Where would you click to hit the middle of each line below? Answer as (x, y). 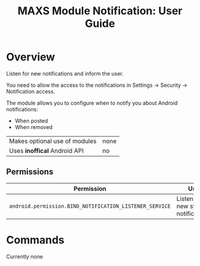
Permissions (30, 172)
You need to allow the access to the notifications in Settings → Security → (97, 85)
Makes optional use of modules (53, 141)
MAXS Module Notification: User (100, 11)
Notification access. (31, 91)
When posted (31, 121)
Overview (31, 57)
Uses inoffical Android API (46, 151)
